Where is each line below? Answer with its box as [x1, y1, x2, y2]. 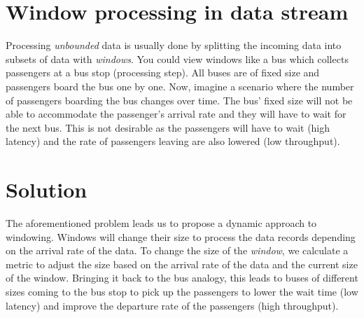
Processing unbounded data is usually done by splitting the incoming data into [6, 38, 342, 53]
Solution [6, 175, 87, 204]
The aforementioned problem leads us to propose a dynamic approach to [6, 216, 317, 230]
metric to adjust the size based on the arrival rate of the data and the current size [6, 256, 358, 271]
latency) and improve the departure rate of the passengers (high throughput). [6, 298, 339, 312]
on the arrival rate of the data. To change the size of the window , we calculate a [6, 243, 349, 258]
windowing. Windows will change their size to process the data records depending [6, 229, 356, 244]
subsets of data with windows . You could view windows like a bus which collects [6, 51, 349, 66]
